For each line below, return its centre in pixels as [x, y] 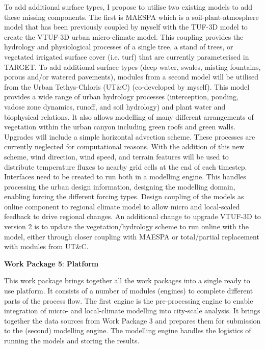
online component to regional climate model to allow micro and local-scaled [122, 206]
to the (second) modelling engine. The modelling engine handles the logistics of [128, 330]
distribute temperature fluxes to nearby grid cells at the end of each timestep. [126, 166]
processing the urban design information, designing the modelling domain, [120, 186]
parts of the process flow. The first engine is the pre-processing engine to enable [129, 300]
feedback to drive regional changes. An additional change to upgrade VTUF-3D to [132, 216]
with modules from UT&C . [46, 246]
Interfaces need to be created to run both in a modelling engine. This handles [125, 177]
